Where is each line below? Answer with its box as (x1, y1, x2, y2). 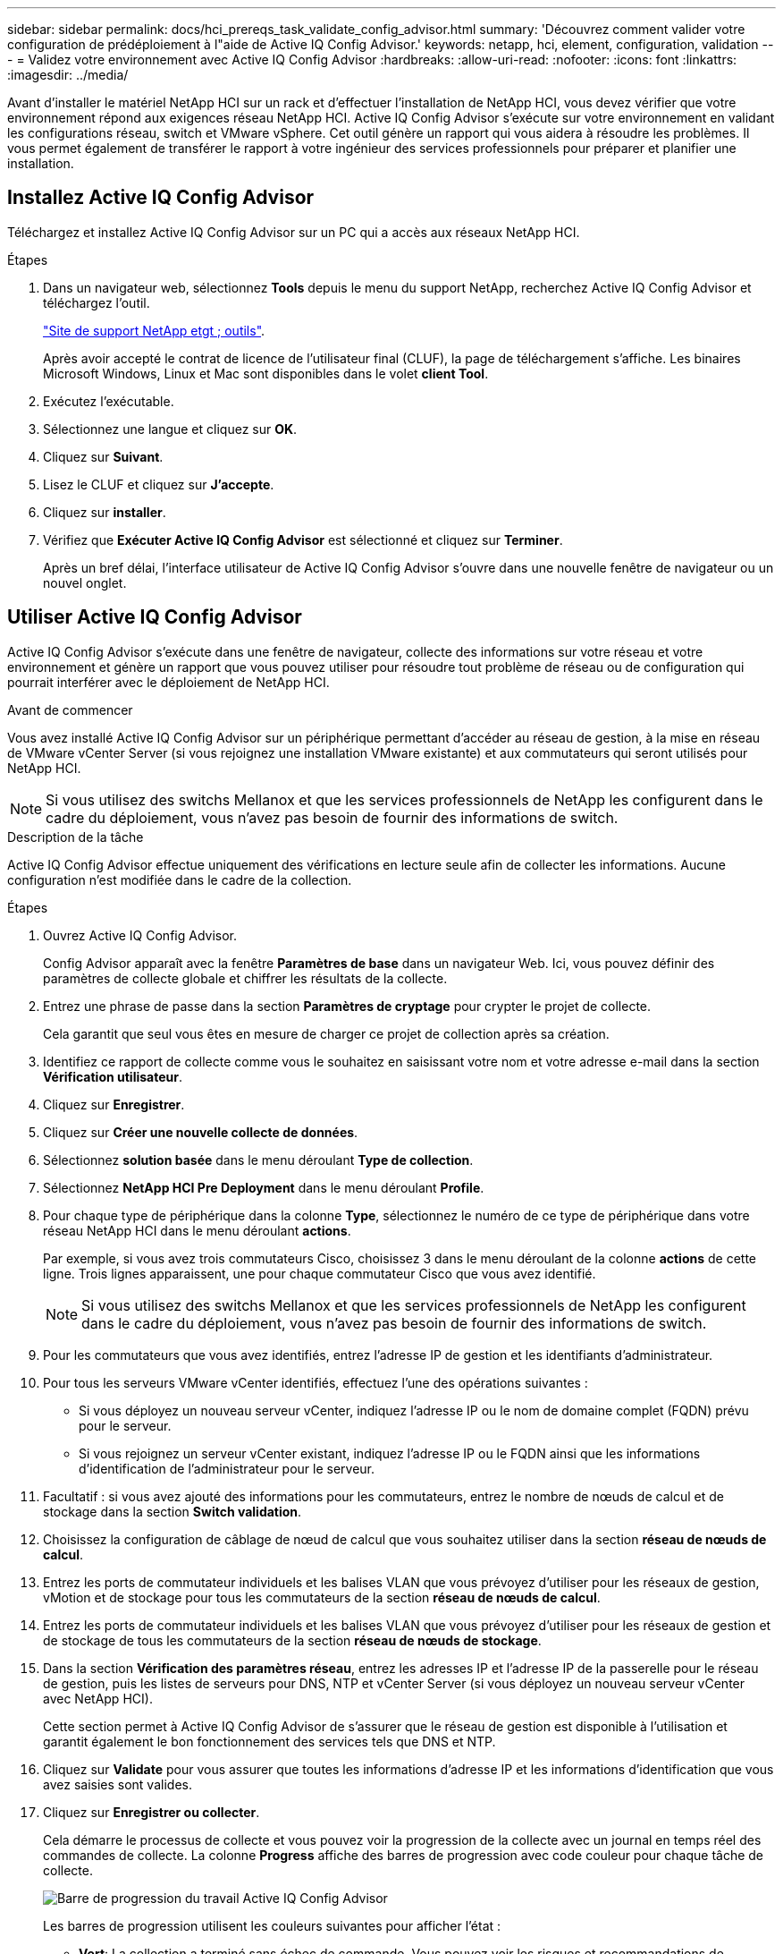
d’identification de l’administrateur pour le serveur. (79, 1460, 375, 1476)
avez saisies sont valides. (43, 1776, 192, 1792)
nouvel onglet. (43, 574, 127, 590)
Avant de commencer (7, 701, 133, 718)
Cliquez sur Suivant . (43, 448, 164, 464)
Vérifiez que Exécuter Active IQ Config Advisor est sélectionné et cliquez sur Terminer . (43, 531, 563, 548)
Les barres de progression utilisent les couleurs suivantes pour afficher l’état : (43, 1917, 501, 1933)
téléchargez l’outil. (43, 294, 150, 310)
